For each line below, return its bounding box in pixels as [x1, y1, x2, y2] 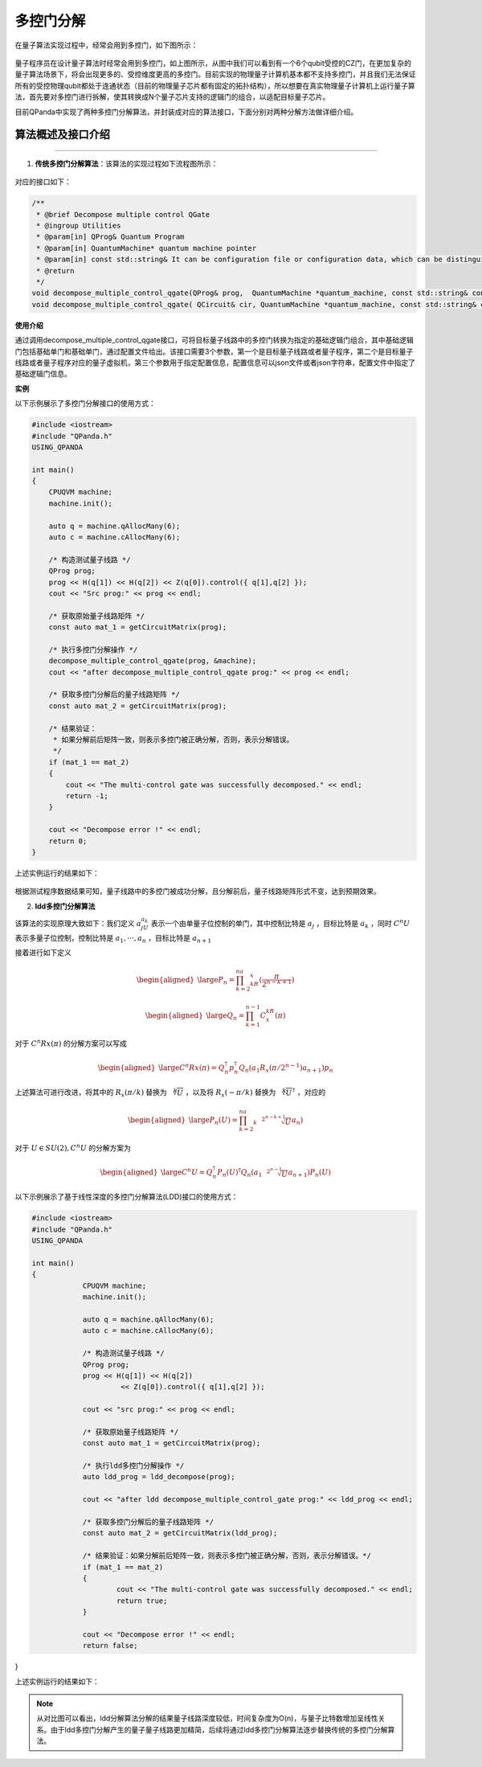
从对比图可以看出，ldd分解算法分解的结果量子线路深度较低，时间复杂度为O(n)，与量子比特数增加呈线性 [36, 1713, 378, 1724]
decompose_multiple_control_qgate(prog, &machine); [48, 656, 257, 666]
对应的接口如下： [14, 177, 71, 187]
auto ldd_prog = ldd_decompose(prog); [82, 1472, 236, 1482]
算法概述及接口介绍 [14, 128, 110, 141]
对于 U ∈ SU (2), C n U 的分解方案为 [14, 1142, 132, 1153]
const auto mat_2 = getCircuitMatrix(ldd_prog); [82, 1528, 278, 1538]
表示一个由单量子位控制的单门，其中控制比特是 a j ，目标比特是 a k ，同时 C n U [150, 917, 411, 930]
